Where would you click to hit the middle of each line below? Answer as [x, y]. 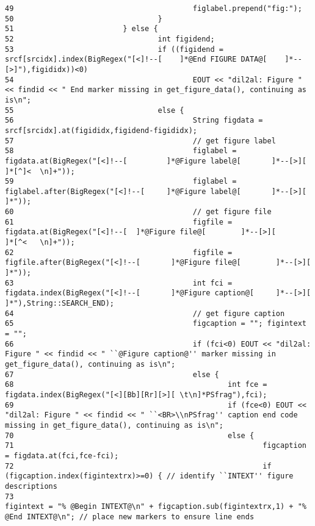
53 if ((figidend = [114, 49]
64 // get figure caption [145, 313]
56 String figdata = [134, 121]
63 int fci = [119, 283]
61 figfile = [119, 222]
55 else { [95, 110]
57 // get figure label [140, 141]
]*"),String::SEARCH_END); [60, 304]
